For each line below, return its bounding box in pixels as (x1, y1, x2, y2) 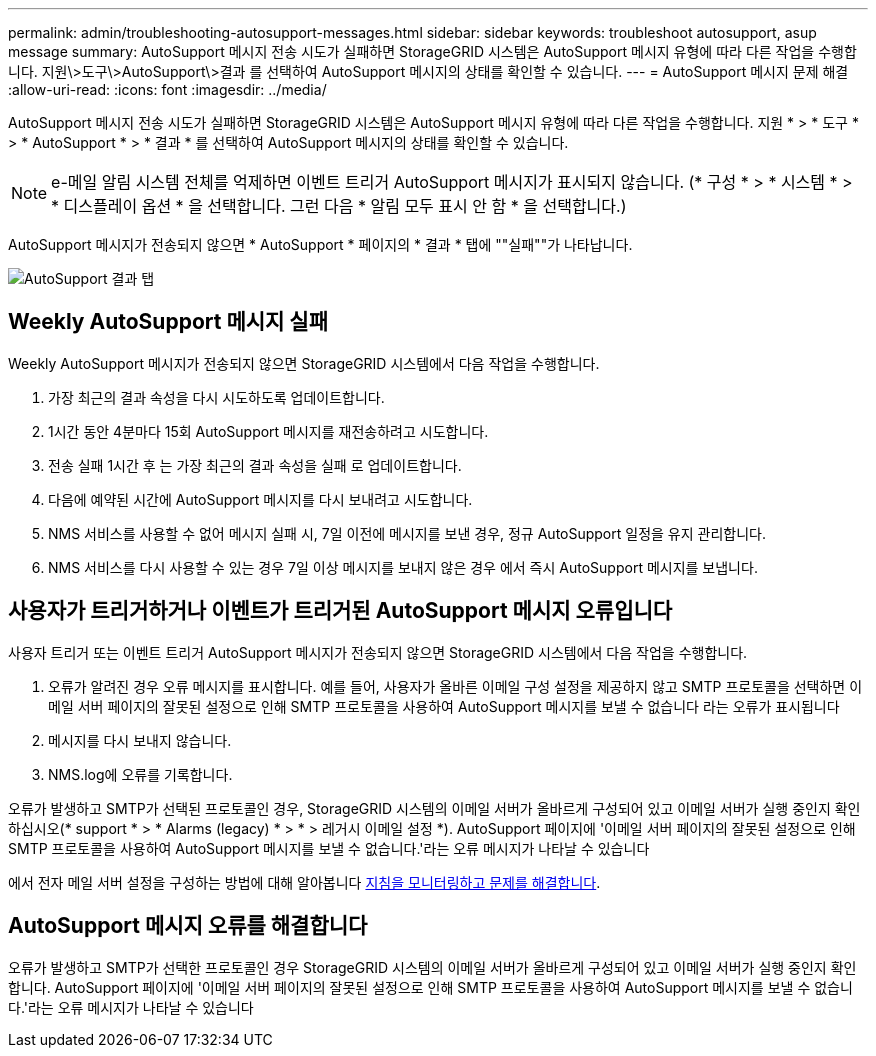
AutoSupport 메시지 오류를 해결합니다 (8, 913, 368, 939)
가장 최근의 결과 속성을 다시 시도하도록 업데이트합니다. (48, 388, 385, 406)
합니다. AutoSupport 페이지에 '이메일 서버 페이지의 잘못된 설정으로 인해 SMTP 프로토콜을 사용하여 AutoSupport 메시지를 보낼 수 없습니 (8, 978, 853, 996)
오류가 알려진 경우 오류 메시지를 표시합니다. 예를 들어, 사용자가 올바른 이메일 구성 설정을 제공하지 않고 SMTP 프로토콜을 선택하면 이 (48, 677, 863, 695)
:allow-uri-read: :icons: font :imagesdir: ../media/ (8, 81, 327, 98)
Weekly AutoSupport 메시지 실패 (8, 309, 328, 335)
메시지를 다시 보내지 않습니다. (48, 731, 232, 749)
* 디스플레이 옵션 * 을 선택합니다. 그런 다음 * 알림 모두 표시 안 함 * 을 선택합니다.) (51, 196, 627, 216)
